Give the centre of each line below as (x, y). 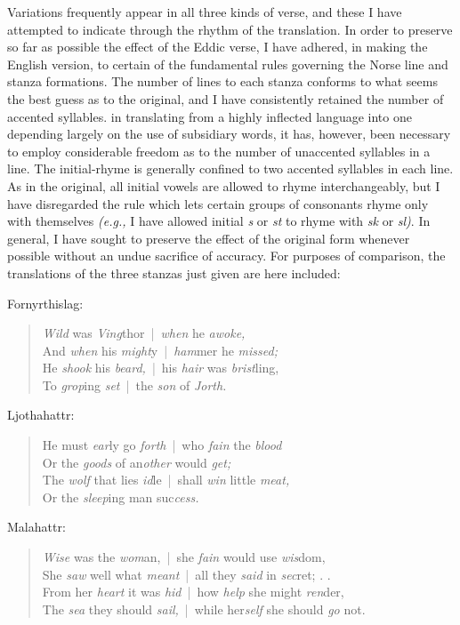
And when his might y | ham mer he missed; (160, 350)
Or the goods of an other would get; (137, 462)
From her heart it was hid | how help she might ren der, (193, 592)
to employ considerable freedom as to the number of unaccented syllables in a (219, 151)
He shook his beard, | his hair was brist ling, (161, 368)
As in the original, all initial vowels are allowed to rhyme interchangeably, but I (224, 185)
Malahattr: (36, 527)
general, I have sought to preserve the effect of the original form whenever (209, 238)
